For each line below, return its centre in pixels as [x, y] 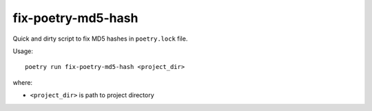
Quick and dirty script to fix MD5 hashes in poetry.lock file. [100, 39]
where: [23, 82]
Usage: [23, 51]
